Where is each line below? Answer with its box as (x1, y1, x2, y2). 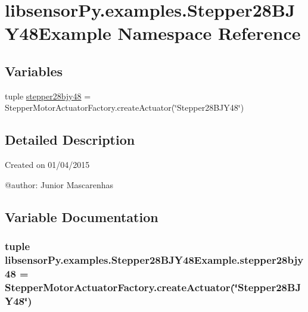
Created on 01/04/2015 (5, 158, 90, 171)
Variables (5, 61, 63, 80)
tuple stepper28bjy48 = (5, 89, 91, 102)
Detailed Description (5, 130, 135, 149)
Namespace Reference (117, 21, 301, 45)
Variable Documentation (5, 207, 158, 226)
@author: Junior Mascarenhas (5, 178, 114, 191)
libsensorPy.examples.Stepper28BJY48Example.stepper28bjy (5, 252, 304, 267)
